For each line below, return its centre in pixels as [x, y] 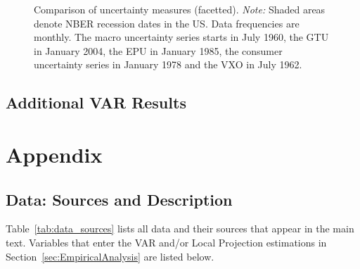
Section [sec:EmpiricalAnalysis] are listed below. [110, 256]
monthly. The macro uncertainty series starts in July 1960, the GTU [181, 37]
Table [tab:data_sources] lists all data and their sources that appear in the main [180, 229]
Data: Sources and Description [119, 199]
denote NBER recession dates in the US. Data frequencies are [167, 23]
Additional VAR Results [96, 102]
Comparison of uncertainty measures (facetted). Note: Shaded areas [180, 9]
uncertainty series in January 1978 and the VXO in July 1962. [168, 64]
